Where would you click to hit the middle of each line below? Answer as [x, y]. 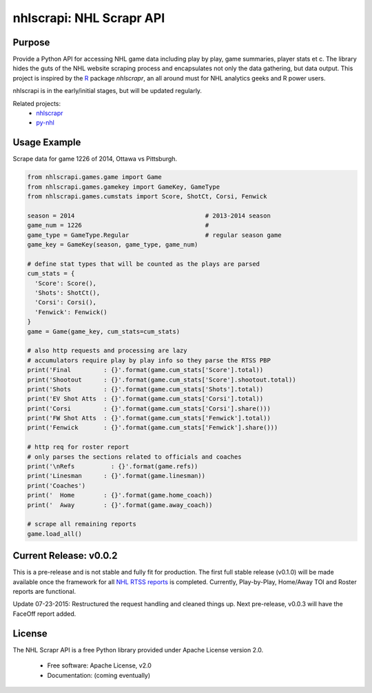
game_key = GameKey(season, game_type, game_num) [113, 245]
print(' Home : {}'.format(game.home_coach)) [120, 495]
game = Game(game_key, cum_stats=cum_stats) [104, 331]
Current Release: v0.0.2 [65, 556]
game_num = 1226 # [118, 225]
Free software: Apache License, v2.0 [99, 665]
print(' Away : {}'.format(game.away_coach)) [120, 505]
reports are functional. [44, 592]
